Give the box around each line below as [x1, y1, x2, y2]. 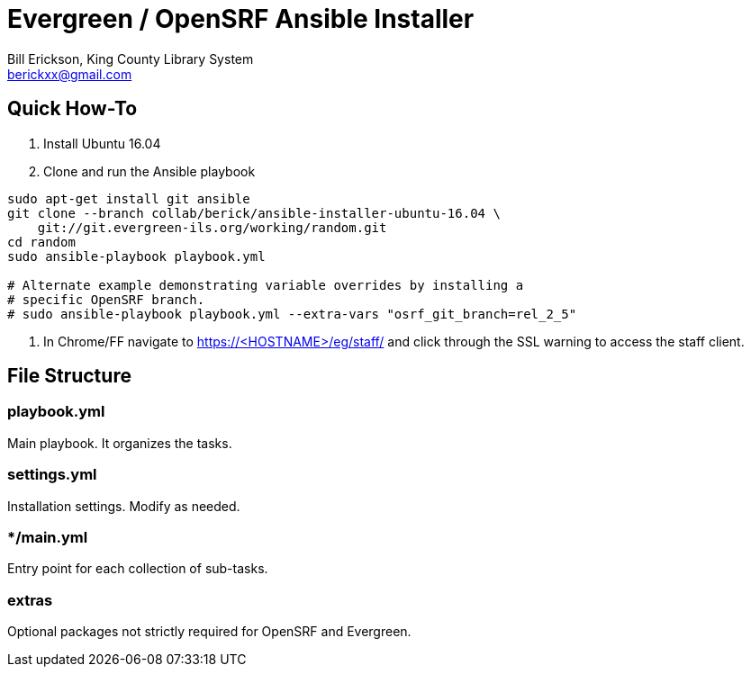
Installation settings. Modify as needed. [7, 498, 240, 514]
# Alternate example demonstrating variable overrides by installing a [7, 277, 524, 292]
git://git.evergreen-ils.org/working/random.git [37, 220, 387, 235]
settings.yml [7, 465, 97, 484]
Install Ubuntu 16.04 [43, 135, 161, 151]
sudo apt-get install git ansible [7, 191, 250, 206]
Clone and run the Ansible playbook [43, 163, 256, 179]
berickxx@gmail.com [7, 66, 132, 82]
